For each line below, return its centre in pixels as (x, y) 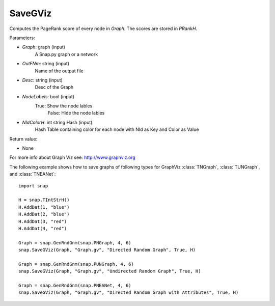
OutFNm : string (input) (46, 64)
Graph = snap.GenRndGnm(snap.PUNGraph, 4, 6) (76, 264)
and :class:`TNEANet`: (33, 174)
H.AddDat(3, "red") (43, 221)
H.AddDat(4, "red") (43, 228)
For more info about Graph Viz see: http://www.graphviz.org (73, 157)
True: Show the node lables (64, 106)
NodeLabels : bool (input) (48, 96)
